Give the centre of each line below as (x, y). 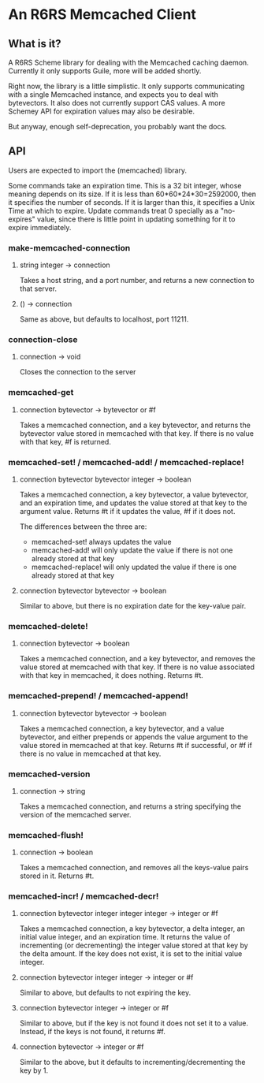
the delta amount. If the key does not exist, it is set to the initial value (131, 954)
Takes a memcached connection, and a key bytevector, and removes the (138, 659)
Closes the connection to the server (78, 372)
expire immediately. (40, 227)
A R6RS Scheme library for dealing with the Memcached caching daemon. (129, 62)
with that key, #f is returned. (65, 441)
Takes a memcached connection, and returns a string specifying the (130, 806)
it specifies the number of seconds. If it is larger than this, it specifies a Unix (132, 202)
